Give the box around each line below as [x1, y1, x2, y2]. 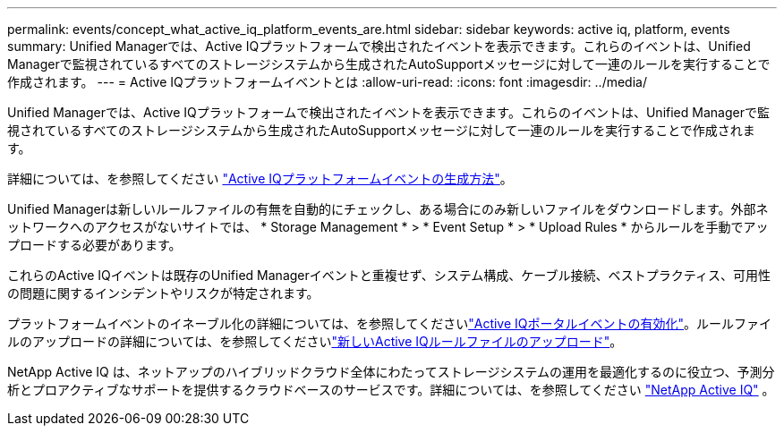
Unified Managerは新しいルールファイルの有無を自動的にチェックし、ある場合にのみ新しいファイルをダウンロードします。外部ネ [7, 201, 769, 216]
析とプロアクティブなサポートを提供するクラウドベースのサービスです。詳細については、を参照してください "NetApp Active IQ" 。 [7, 382, 775, 397]
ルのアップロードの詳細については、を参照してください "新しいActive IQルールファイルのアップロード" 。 [7, 334, 623, 349]
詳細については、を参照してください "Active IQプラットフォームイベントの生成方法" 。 [7, 171, 513, 186]
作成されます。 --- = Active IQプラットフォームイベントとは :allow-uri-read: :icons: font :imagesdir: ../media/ [7, 74, 647, 89]
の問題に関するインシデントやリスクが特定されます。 [7, 285, 320, 301]
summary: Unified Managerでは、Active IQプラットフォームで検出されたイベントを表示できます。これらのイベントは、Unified [7, 38, 751, 54]
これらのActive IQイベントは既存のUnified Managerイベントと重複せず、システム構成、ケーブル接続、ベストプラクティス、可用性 [7, 267, 771, 283]
